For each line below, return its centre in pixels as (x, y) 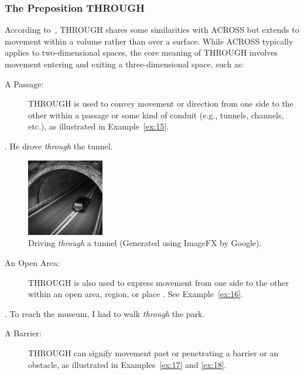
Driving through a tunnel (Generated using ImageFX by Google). (145, 243)
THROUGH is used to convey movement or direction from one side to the (161, 103)
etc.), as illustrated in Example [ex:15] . (98, 126)
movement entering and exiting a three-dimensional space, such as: (124, 64)
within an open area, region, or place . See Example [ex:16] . (136, 294)
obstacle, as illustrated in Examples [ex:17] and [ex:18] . (127, 364)
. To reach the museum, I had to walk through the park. (105, 313)
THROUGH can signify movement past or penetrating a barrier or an (153, 352)
